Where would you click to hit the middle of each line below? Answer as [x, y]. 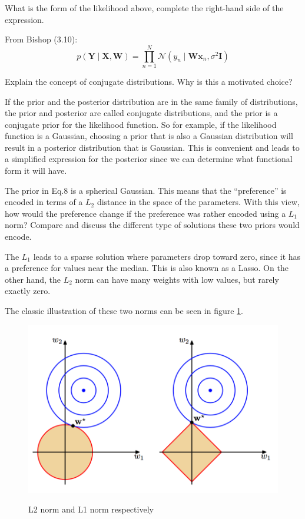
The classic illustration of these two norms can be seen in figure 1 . [124, 310]
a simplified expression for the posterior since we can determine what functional [149, 159]
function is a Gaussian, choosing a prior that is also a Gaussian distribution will [149, 136]
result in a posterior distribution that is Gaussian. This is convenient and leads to [152, 147]
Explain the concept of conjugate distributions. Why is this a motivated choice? [149, 81]
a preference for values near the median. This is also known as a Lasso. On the [147, 268]
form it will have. [36, 171]
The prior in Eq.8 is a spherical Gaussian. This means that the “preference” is [146, 190]
